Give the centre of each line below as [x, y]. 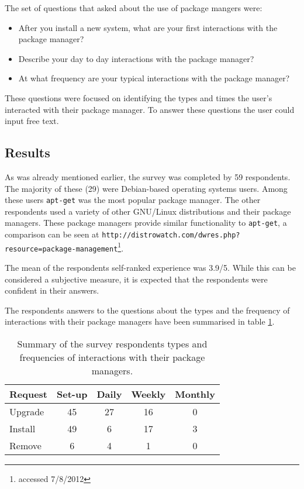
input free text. [32, 121]
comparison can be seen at [52, 234]
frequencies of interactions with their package [112, 357]
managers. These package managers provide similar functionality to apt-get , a [146, 223]
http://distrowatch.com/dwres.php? [171, 235]
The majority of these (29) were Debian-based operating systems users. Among [146, 188]
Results [27, 152]
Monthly [195, 394]
